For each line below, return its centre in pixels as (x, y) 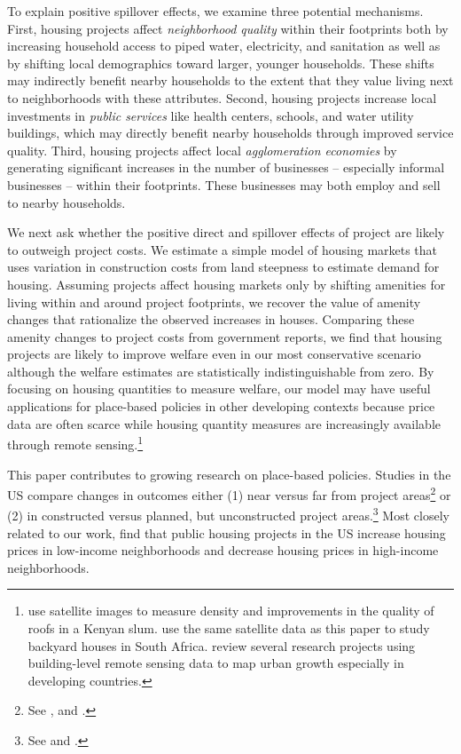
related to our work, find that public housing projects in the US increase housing (227, 532)
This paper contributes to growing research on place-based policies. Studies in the (229, 474)
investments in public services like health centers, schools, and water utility (211, 115)
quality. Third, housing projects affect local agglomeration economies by (202, 150)
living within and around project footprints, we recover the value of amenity (214, 302)
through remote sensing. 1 (75, 443)
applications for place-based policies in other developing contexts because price (221, 406)
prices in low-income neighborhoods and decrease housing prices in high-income (223, 550)
